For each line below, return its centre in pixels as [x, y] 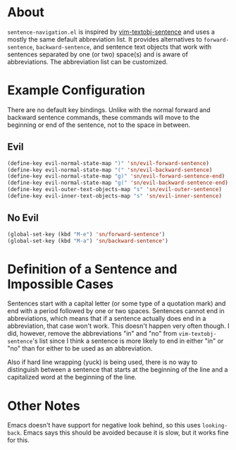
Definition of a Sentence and [92, 269]
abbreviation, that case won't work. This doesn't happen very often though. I [118, 326]
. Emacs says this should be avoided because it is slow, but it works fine [124, 433]
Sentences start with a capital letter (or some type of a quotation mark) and [117, 303]
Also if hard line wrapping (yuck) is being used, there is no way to [103, 362]
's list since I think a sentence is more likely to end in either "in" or [128, 341]
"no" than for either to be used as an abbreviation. [80, 348]
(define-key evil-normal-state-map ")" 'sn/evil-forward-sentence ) [108, 163]
